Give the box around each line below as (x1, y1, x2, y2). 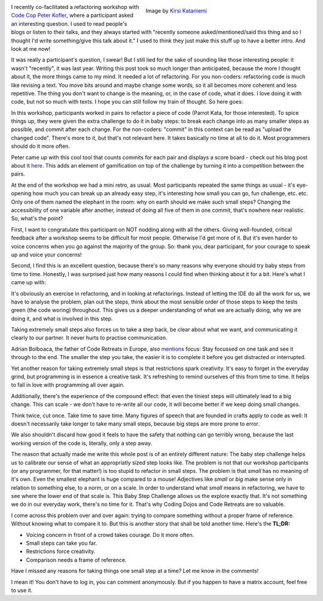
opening (11, 190, 32, 197)
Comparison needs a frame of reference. (26, 556, 127, 563)
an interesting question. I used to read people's (11, 20, 127, 27)
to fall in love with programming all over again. (11, 381, 125, 388)
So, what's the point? (11, 215, 63, 222)
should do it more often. (11, 142, 70, 150)
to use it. (11, 587, 33, 594)
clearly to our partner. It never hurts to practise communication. (11, 334, 167, 341)
